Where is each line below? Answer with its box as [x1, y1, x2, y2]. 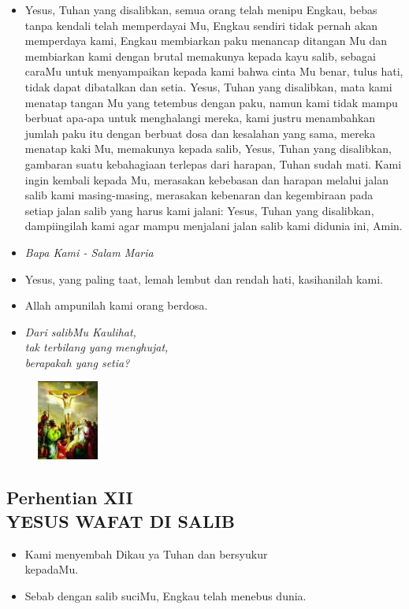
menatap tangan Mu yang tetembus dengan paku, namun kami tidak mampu [24, 94, 398, 110]
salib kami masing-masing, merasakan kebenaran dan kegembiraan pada [24, 187, 374, 203]
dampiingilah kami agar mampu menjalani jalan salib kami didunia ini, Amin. [24, 217, 403, 234]
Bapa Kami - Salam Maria [24, 243, 154, 260]
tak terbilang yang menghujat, [24, 339, 169, 355]
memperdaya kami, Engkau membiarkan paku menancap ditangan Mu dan [24, 32, 388, 49]
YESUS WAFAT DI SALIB [6, 508, 235, 533]
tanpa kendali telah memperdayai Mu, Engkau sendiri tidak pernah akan [24, 17, 378, 33]
